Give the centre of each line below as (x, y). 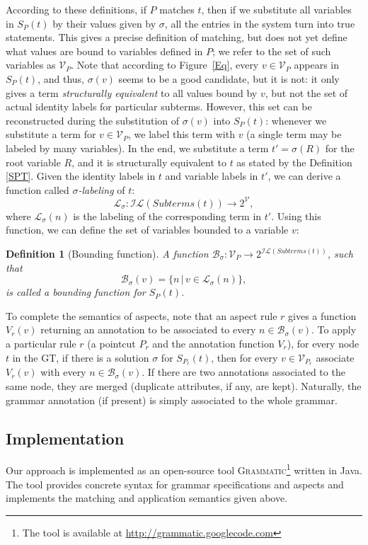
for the (340, 148)
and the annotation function (213, 343)
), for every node (323, 343)
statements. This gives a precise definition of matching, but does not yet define (177, 37)
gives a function (322, 315)
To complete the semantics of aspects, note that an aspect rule (142, 315)
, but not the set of (306, 92)
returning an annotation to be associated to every (148, 329)
